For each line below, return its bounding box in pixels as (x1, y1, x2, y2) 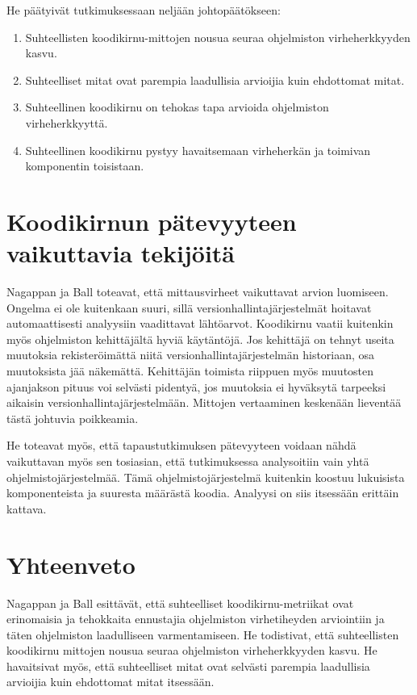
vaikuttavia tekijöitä (6, 237, 235, 270)
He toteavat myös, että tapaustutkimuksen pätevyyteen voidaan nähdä (6, 437, 357, 454)
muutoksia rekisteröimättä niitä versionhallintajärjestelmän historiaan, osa (6, 346, 375, 363)
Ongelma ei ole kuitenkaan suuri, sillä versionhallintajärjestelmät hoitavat (6, 299, 372, 316)
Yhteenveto (6, 547, 136, 580)
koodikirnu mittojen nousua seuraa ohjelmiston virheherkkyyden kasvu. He (6, 642, 377, 659)
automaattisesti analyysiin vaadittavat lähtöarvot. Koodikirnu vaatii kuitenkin (6, 315, 394, 332)
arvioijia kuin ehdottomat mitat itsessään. (6, 673, 215, 690)
